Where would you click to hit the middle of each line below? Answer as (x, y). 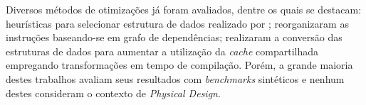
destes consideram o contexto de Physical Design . (113, 93)
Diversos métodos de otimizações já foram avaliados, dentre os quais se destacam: (184, 9)
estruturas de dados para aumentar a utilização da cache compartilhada (162, 51)
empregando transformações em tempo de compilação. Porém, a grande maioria (179, 65)
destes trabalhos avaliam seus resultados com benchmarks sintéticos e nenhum (175, 78)
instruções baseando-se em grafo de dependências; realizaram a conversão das (174, 37)
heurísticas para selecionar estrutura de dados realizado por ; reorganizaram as (177, 23)
